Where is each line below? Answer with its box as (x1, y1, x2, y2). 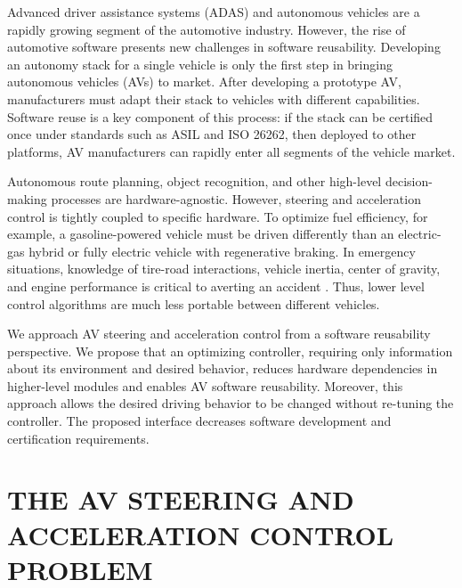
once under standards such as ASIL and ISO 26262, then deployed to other (7, 125, 417, 143)
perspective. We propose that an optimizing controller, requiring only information (7, 341, 453, 360)
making (7, 189, 47, 208)
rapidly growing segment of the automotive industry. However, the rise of (7, 20, 406, 38)
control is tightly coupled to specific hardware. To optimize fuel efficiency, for (7, 207, 428, 225)
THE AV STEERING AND (7, 481, 354, 518)
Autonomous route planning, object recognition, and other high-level (7, 172, 382, 191)
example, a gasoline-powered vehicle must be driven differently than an (7, 225, 394, 243)
